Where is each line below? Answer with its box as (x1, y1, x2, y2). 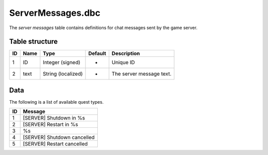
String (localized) (43, 71, 83, 77)
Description (112, 50, 140, 57)
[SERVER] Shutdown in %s (23, 115, 85, 121)
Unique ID (112, 59, 135, 66)
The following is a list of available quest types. (9, 99, 104, 105)
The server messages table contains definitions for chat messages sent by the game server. (9, 25, 198, 31)
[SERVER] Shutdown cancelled (23, 134, 95, 141)
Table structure (9, 38, 58, 46)
